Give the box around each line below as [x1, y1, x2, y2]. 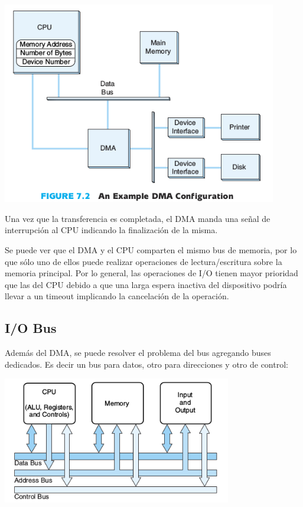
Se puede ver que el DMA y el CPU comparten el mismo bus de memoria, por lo [5, 244, 297, 256]
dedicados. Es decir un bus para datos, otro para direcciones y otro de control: [5, 358, 288, 370]
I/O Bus [5, 319, 57, 337]
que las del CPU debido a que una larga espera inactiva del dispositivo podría [5, 278, 287, 290]
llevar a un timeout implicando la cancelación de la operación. [5, 290, 229, 302]
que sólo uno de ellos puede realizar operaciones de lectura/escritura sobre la [5, 255, 282, 267]
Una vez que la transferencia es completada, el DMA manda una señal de [5, 212, 271, 224]
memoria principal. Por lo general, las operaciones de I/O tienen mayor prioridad [5, 267, 298, 279]
